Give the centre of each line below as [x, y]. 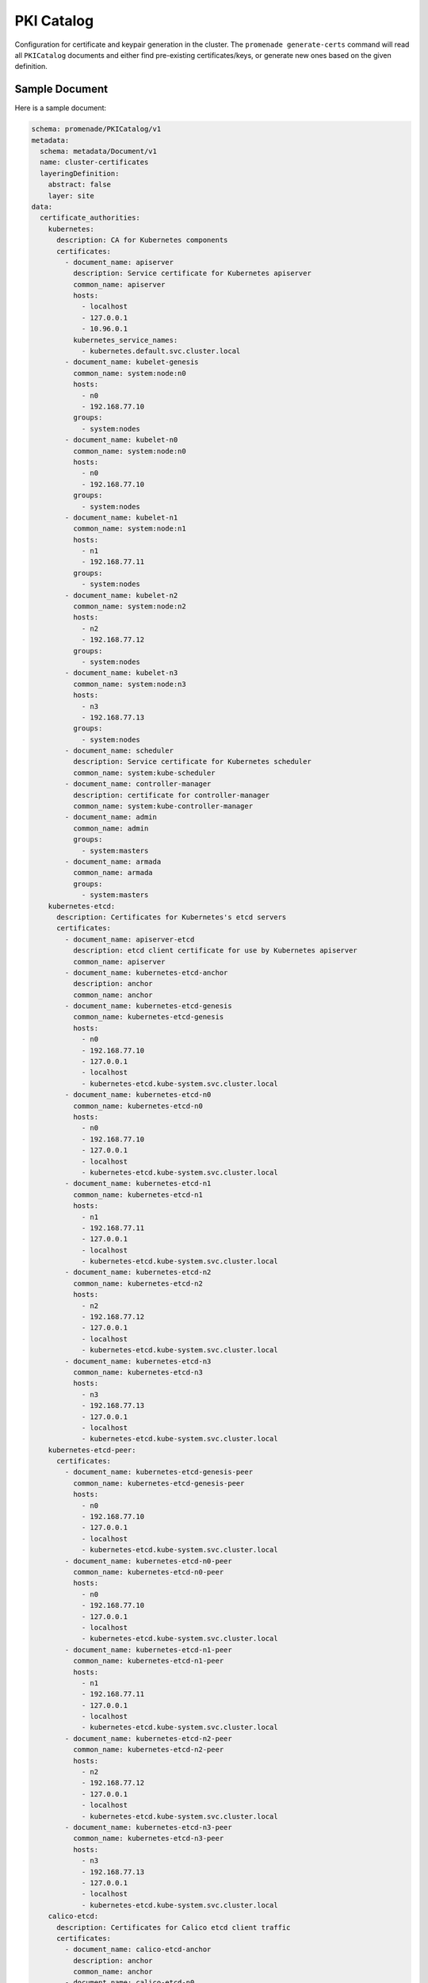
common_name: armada [113, 873]
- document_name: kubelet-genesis [132, 362]
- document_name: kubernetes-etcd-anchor [146, 972]
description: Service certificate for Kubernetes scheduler [192, 762]
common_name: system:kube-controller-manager [163, 806]
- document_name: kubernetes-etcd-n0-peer [149, 1561]
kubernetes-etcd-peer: [92, 1450]
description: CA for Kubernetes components [142, 240]
